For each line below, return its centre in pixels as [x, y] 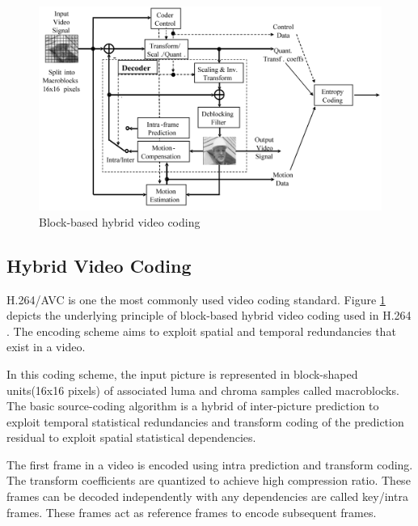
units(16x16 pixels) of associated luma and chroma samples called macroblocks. [203, 390]
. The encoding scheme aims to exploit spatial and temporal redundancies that [201, 331]
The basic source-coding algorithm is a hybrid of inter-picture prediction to [193, 406]
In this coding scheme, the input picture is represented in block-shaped [182, 373]
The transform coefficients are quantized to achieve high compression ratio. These [209, 480]
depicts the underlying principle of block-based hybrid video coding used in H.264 [209, 315]
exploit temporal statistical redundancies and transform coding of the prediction [205, 421]
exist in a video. [46, 347]
